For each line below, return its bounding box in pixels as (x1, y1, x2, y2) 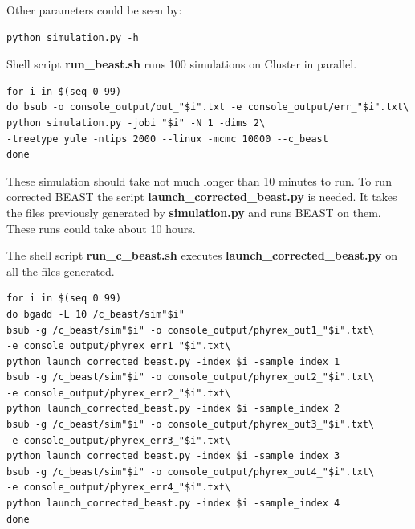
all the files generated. (6, 262, 115, 279)
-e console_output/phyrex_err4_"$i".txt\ (6, 482, 231, 494)
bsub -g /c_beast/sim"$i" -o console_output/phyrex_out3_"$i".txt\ (6, 419, 375, 431)
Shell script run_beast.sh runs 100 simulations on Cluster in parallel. (6, 55, 357, 72)
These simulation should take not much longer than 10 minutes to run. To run (6, 172, 392, 189)
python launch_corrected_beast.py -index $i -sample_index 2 (6, 403, 340, 415)
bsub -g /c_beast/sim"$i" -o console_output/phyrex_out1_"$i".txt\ (6, 324, 375, 336)
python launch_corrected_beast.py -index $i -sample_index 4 (6, 498, 340, 510)
